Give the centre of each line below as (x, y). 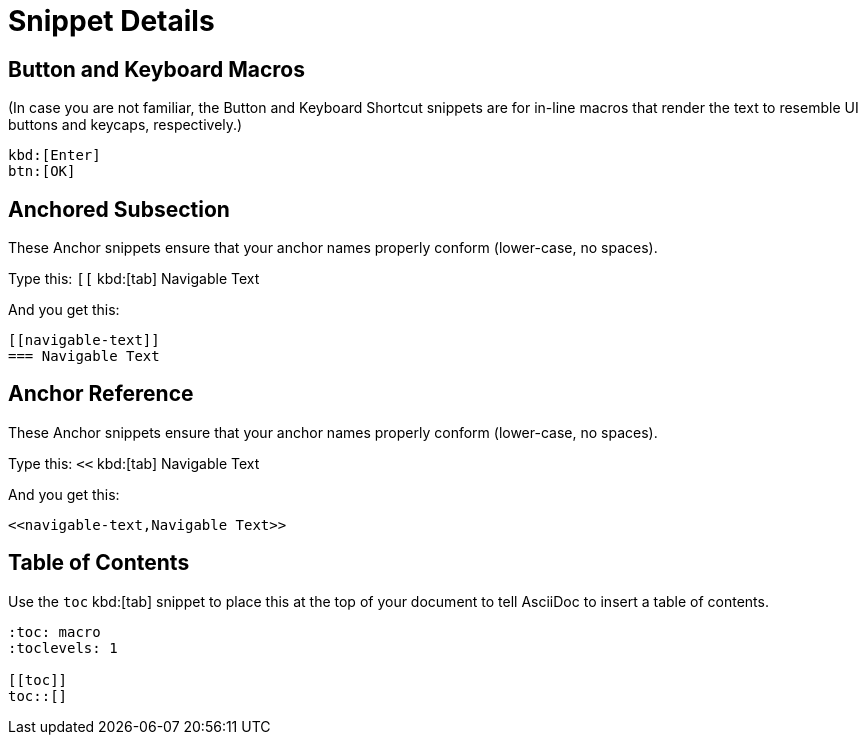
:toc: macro (54, 631)
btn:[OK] (42, 171)
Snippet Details (111, 21)
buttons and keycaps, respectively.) (125, 125)
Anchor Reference (101, 394)
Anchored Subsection (119, 209)
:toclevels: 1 (63, 647)
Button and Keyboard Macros (156, 69)
